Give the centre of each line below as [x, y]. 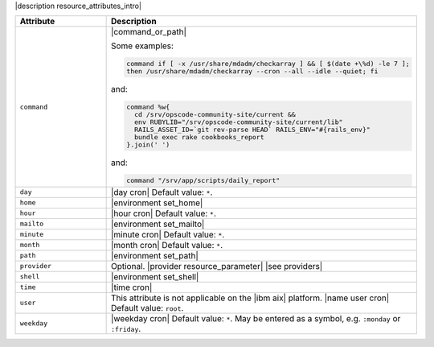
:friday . [126, 328]
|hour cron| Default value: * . [164, 213]
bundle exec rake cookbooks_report [199, 137]
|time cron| [131, 287]
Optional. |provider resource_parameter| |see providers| [217, 266]
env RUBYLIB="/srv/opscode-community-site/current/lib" [238, 122]
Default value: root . [147, 308]
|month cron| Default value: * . [167, 245]
